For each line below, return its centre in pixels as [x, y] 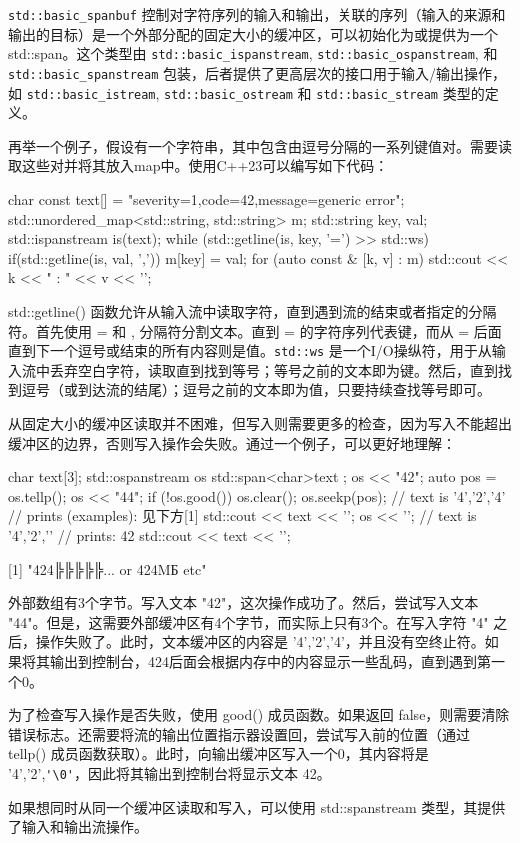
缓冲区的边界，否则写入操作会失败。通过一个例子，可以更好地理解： [232, 442]
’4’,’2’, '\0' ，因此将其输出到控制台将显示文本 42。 [169, 772]
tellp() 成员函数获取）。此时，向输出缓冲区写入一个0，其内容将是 [218, 753]
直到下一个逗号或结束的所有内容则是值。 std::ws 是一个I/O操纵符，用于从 [250, 350]
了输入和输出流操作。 [78, 826]
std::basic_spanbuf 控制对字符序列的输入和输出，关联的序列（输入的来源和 [257, 14]
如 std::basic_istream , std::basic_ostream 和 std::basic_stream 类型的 [246, 92]
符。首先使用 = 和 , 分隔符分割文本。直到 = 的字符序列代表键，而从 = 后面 [255, 330]
